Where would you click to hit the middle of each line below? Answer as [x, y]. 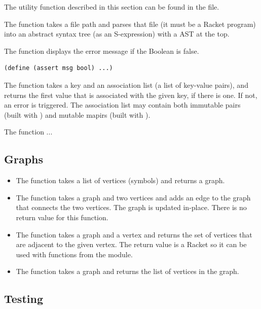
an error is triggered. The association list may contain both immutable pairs [122, 105]
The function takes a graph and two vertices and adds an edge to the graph [133, 197]
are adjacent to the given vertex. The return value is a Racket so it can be [131, 244]
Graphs [24, 159]
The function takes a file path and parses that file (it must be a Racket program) [130, 24]
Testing [24, 299]
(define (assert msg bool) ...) [59, 68]
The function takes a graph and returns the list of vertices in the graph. [127, 271]
